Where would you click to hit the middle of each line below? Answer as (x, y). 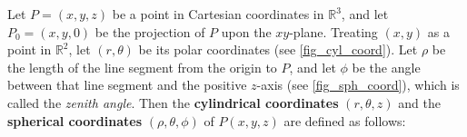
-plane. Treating (333, 31)
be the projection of (150, 31)
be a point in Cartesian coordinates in (218, 14)
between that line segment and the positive (127, 85)
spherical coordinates (75, 120)
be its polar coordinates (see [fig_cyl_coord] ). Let (278, 49)
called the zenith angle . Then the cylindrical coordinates (173, 102)
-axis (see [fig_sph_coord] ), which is (358, 85)
